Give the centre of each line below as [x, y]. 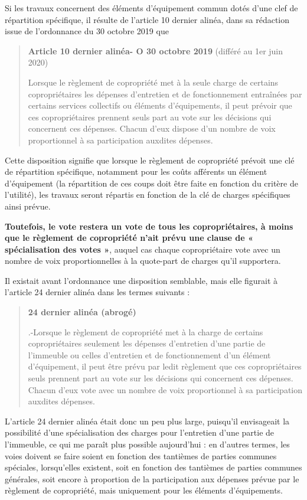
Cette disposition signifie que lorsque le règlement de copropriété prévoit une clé [150, 160]
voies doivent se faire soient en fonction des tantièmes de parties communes [141, 455]
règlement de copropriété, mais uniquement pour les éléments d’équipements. [144, 490]
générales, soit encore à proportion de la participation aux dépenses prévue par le [152, 478]
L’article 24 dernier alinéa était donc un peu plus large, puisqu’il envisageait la [147, 421]
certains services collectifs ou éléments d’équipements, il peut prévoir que [160, 105]
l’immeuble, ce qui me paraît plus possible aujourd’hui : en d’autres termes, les [147, 444]
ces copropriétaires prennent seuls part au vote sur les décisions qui [150, 117]
